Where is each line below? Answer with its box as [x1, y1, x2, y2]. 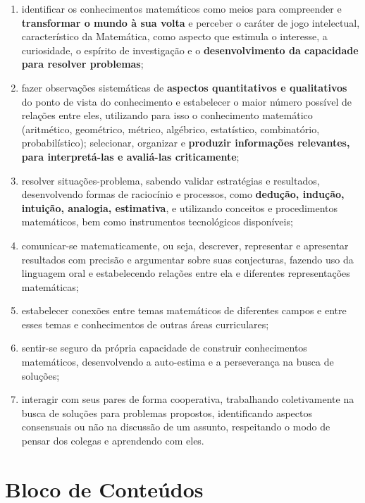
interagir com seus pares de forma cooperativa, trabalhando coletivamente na [21, 392, 354, 406]
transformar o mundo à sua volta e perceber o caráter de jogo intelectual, [21, 15, 360, 30]
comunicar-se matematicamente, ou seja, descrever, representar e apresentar [21, 237, 349, 252]
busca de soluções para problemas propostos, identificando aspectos [21, 405, 312, 420]
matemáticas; [21, 279, 79, 294]
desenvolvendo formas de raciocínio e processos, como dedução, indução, [21, 187, 345, 201]
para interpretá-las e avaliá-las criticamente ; [21, 149, 240, 163]
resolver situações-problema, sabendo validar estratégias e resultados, [21, 173, 320, 187]
